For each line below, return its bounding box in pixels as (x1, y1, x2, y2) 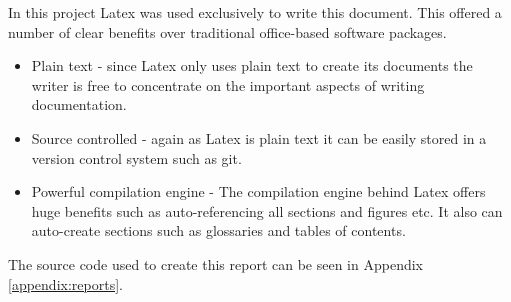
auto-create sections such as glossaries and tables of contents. (31, 220, 406, 241)
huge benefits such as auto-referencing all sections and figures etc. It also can (31, 200, 503, 221)
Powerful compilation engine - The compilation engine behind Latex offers (31, 181, 486, 202)
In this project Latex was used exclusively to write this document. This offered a (8, 2, 502, 22)
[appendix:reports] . (8, 273, 123, 294)
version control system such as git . (31, 147, 242, 168)
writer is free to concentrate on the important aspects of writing (31, 74, 425, 95)
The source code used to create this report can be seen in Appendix (8, 253, 423, 274)
